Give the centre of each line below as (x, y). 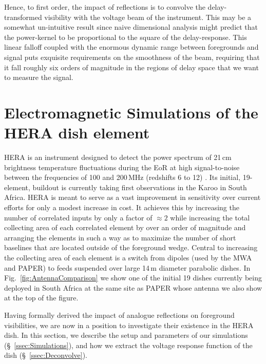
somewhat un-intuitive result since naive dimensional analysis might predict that (131, 27)
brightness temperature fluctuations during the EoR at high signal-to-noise (122, 167)
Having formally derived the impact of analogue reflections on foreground (119, 315)
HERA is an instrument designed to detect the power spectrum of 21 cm (118, 157)
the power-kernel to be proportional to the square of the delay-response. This (126, 37)
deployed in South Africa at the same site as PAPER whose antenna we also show (133, 287)
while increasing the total (210, 217)
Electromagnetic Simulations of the (131, 112)
